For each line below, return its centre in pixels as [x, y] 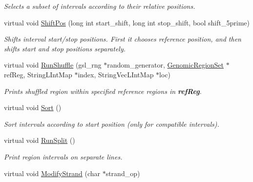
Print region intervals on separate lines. [63, 156]
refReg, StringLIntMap [38, 74]
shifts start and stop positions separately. [65, 48]
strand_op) [123, 173]
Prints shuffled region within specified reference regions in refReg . [103, 91]
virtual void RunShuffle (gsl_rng [53, 65]
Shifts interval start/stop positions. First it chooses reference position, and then [123, 39]
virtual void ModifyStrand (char [52, 173]
